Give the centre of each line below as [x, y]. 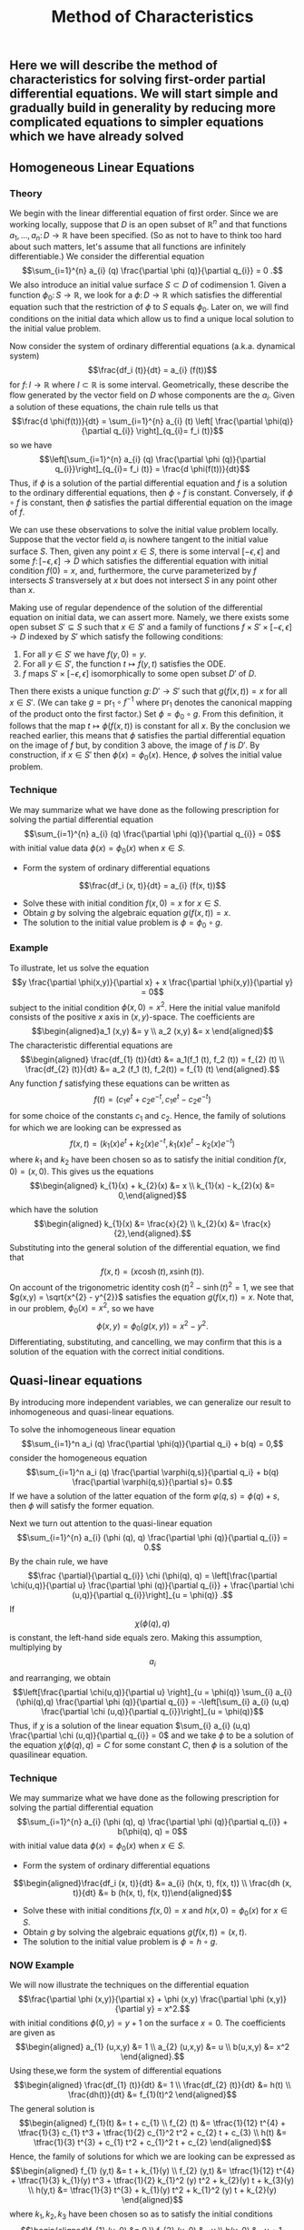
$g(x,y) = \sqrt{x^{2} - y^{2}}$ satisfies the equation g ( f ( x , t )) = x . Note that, [152, 1297]
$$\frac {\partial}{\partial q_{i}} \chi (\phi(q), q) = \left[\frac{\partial [152, 1576]
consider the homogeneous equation [78, 1458]
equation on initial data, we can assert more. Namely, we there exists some [149, 617]
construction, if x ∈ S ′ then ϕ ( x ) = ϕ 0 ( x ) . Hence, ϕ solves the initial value [146, 755]
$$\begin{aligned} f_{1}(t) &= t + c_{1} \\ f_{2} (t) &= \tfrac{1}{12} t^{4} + [152, 2123]
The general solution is [52, 2109]
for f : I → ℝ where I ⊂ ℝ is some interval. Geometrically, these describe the [149, 385]
